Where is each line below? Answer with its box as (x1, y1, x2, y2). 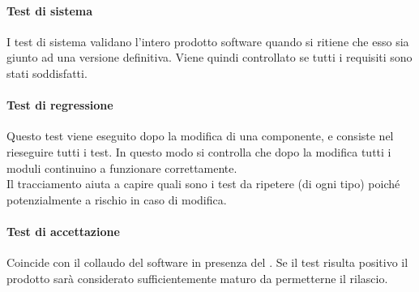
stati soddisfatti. (6, 64, 88, 81)
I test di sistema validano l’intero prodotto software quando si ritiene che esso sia (6, 32, 409, 49)
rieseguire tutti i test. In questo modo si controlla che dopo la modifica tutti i (6, 143, 391, 160)
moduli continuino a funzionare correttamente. (6, 159, 237, 176)
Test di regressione (6, 97, 113, 114)
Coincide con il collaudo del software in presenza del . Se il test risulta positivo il (6, 254, 408, 271)
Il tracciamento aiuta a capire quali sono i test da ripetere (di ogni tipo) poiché (6, 175, 400, 192)
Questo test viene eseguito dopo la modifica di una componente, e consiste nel (6, 127, 394, 144)
